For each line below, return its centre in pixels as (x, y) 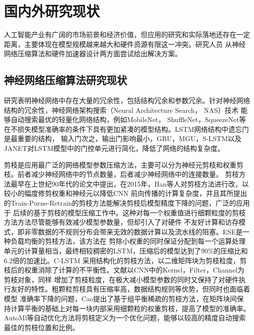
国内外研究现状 (52, 11)
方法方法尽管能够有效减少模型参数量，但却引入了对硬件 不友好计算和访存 (121, 222)
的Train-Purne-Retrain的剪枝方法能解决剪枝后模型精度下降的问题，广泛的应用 (127, 203)
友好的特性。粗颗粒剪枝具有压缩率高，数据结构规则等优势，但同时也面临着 (130, 289)
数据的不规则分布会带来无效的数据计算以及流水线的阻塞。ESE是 (140, 231)
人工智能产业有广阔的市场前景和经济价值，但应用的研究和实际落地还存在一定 (127, 34)
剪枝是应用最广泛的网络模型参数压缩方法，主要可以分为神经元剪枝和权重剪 (124, 164)
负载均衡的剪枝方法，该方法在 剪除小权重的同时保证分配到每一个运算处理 (128, 241)
